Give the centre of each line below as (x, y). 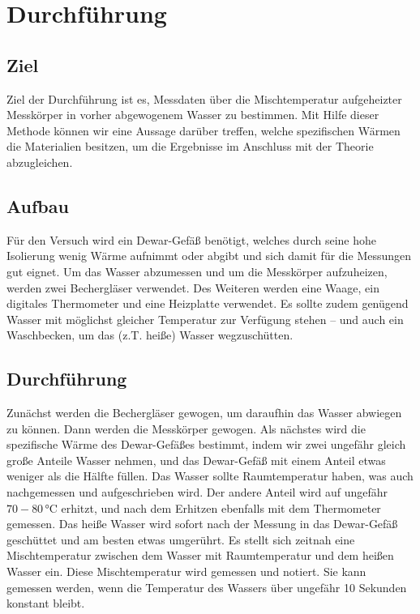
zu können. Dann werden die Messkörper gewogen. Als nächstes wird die (186, 428)
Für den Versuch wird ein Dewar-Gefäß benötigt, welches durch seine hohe (191, 239)
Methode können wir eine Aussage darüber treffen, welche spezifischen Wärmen (204, 130)
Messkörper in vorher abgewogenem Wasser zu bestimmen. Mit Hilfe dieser (193, 115)
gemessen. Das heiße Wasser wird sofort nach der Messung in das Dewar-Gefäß (202, 524)
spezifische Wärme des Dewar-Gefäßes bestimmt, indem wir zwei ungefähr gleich (206, 444)
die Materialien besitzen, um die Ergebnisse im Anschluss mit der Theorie (190, 146)
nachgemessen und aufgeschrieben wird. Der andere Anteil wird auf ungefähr (197, 492)
